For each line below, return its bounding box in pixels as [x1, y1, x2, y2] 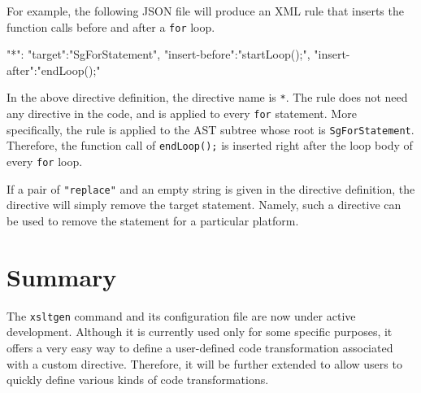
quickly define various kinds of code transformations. [7, 371, 269, 388]
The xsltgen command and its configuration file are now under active [7, 307, 356, 324]
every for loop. [7, 153, 83, 170]
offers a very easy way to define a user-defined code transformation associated [7, 338, 393, 356]
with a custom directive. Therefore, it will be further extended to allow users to [7, 355, 402, 372]
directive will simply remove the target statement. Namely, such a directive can [7, 196, 401, 213]
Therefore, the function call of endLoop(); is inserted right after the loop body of [7, 137, 413, 154]
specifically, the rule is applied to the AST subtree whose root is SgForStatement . [7, 120, 414, 138]
